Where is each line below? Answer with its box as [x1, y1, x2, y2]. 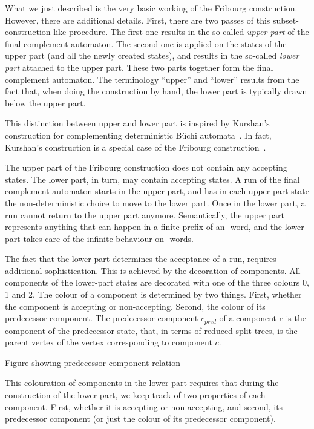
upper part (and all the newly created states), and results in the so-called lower [5, 49, 299, 62]
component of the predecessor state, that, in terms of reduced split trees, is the [5, 324, 298, 336]
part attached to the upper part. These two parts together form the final [5, 61, 273, 73]
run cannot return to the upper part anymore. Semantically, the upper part [5, 208, 284, 221]
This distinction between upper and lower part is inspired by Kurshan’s [5, 117, 270, 129]
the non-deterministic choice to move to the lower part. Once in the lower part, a [5, 196, 306, 209]
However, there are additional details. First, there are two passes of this [5, 13, 270, 26]
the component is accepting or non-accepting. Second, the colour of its [5, 300, 266, 312]
